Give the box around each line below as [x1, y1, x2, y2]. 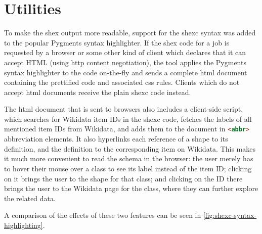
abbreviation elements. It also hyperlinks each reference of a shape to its [4, 133, 228, 144]
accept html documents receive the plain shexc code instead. [4, 86, 191, 97]
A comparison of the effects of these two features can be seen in [4, 210, 201, 220]
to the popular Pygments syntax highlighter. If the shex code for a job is [4, 37, 230, 48]
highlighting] [4, 219, 43, 230]
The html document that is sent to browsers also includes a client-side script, [4, 104, 243, 114]
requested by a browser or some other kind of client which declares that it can [4, 47, 246, 58]
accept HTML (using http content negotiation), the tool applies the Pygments [4, 57, 246, 67]
